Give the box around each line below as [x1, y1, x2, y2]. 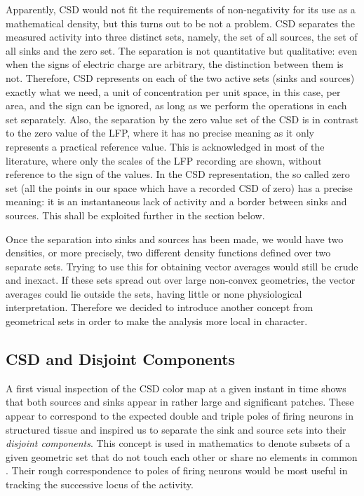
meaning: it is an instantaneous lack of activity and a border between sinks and [6, 194, 347, 209]
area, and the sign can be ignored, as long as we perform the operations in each [6, 98, 347, 113]
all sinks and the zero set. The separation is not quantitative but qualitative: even [6, 43, 358, 57]
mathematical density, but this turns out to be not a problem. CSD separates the [6, 15, 356, 30]
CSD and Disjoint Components [6, 348, 236, 370]
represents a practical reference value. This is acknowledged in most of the [6, 139, 325, 153]
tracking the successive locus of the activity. [6, 477, 194, 492]
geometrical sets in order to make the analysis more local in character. [6, 314, 308, 329]
